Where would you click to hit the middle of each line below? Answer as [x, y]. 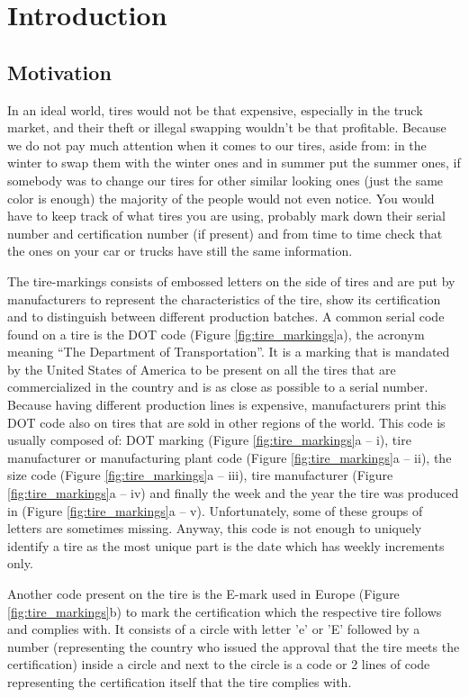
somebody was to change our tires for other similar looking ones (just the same [225, 180]
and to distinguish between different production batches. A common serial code [226, 317]
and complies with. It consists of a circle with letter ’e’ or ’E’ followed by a [214, 629]
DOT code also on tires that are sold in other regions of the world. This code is [226, 422]
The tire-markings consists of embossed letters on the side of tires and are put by [231, 281]
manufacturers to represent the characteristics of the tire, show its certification [224, 299]
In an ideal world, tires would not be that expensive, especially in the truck [215, 109]
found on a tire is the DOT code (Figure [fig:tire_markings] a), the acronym [216, 334]
